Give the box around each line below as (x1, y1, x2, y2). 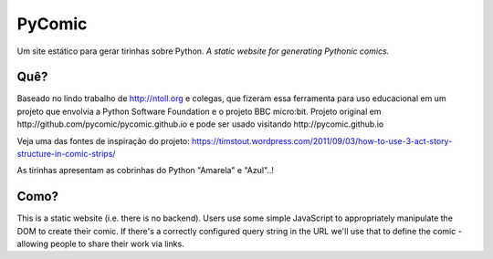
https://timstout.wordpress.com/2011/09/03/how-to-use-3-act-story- (192, 135, 453, 146)
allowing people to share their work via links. (16, 238, 184, 250)
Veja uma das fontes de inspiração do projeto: (16, 135, 191, 146)
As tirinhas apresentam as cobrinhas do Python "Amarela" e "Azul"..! (16, 165, 274, 176)
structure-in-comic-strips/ (16, 149, 116, 160)
